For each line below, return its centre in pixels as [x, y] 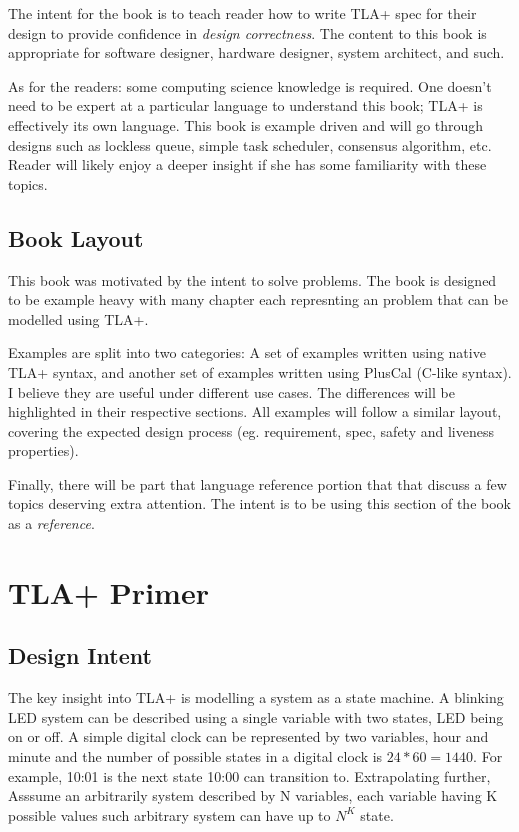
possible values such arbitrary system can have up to [169, 814]
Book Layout [76, 237]
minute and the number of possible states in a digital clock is [195, 756]
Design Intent [80, 655]
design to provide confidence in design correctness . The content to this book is [247, 32]
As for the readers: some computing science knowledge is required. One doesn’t [250, 85]
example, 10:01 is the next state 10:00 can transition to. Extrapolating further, [249, 775]
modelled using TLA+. [78, 318]
